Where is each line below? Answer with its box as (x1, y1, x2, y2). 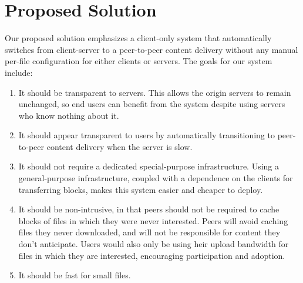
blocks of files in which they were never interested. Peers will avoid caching (18, 214, 288, 227)
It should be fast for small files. (18, 269, 131, 281)
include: (5, 66, 33, 78)
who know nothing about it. (18, 109, 119, 121)
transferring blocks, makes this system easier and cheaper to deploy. (18, 183, 263, 195)
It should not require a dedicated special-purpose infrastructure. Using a (18, 160, 280, 172)
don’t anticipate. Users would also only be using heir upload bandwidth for (18, 238, 289, 250)
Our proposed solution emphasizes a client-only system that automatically (5, 32, 272, 44)
